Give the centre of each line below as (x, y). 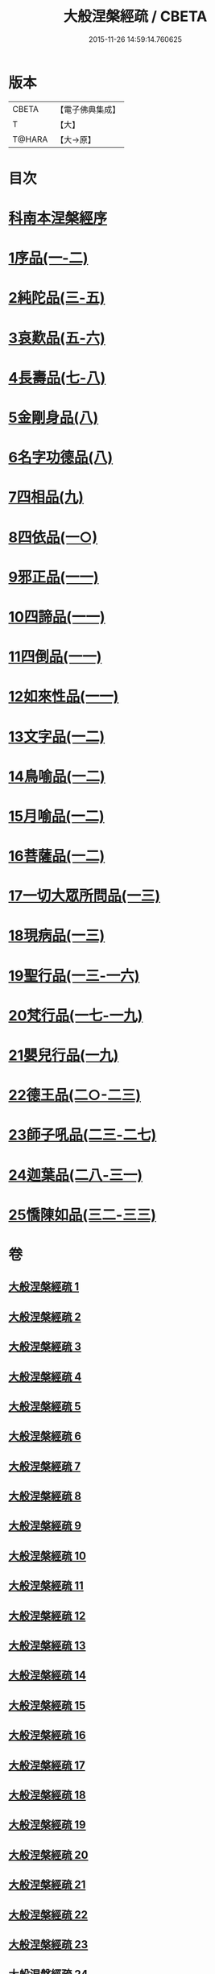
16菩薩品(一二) (57, 857)
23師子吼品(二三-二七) (83, 1135)
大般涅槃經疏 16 (47, 1735)
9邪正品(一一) (54, 577)
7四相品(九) (46, 497)
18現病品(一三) (57, 936)
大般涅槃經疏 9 (45, 1526)
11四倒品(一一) (55, 657)
